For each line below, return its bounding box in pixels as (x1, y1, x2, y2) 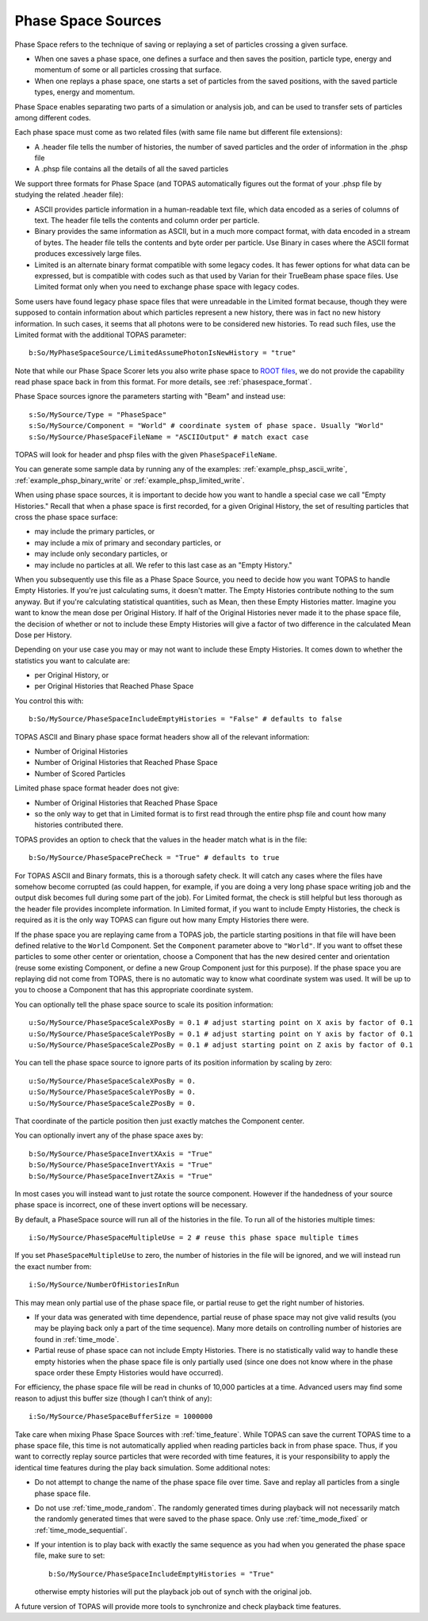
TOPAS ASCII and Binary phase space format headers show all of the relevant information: (14, 732, 310, 741)
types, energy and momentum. (34, 87, 135, 97)
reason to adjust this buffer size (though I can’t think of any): (14, 1394, 212, 1403)
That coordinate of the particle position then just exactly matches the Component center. (14, 1116, 305, 1126)
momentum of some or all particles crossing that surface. (34, 65, 222, 75)
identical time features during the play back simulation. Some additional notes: (14, 1462, 271, 1472)
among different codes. (14, 113, 91, 122)
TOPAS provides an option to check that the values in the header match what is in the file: (14, 835, 308, 844)
